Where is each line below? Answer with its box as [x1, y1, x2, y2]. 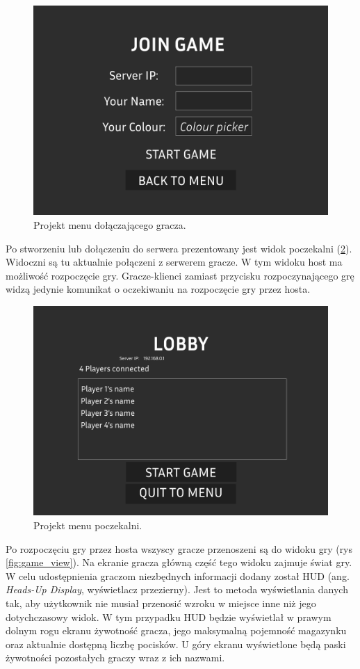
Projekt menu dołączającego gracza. [33, 218, 186, 232]
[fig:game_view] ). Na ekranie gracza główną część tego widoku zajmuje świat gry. [6, 555, 352, 570]
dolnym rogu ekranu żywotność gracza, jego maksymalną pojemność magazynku [6, 623, 347, 638]
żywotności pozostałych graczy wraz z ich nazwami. [6, 650, 225, 665]
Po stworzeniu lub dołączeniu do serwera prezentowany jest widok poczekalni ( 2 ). [6, 241, 352, 255]
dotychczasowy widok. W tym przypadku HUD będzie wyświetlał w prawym [6, 609, 332, 624]
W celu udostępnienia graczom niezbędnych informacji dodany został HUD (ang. [6, 568, 350, 583]
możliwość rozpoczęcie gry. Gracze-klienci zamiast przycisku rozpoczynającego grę [6, 268, 354, 282]
